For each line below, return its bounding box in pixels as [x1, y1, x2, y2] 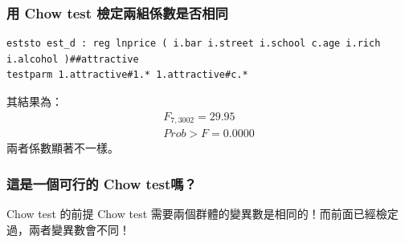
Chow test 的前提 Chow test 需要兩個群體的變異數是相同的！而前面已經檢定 [6, 205, 399, 221]
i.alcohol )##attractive [6, 53, 139, 65]
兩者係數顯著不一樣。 [6, 140, 119, 156]
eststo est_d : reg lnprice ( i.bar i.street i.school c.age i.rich [6, 38, 381, 50]
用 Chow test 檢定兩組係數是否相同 [6, 2, 228, 22]
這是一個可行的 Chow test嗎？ [6, 173, 197, 193]
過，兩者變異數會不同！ [6, 221, 130, 237]
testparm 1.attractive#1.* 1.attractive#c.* [6, 69, 248, 81]
